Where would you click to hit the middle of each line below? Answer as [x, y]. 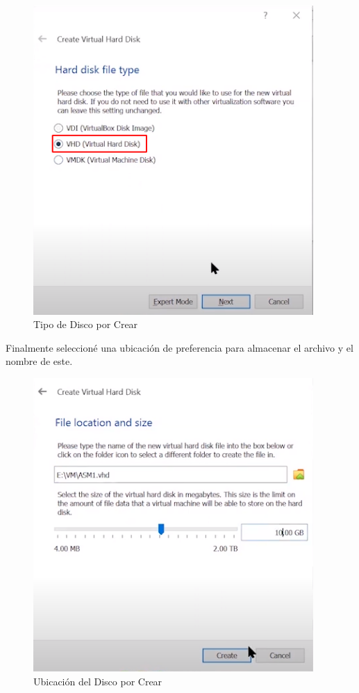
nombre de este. [39, 361]
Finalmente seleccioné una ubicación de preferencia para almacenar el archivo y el [179, 347]
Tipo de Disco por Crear [86, 324]
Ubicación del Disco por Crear [98, 681]
